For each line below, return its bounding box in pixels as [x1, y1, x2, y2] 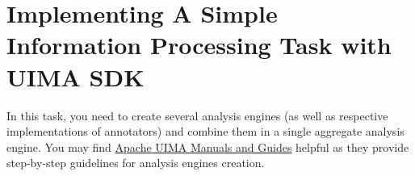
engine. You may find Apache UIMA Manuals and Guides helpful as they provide [6, 138, 409, 155]
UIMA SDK [6, 60, 145, 93]
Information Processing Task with [6, 28, 392, 61]
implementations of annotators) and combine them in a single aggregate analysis [6, 123, 405, 140]
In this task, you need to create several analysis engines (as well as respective [6, 107, 388, 124]
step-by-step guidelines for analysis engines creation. [6, 154, 265, 171]
